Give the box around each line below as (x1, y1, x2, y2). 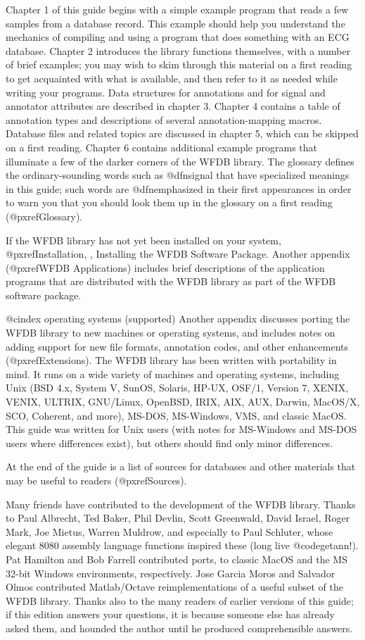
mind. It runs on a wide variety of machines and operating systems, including (6, 366, 340, 381)
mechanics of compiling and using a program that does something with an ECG (6, 30, 350, 44)
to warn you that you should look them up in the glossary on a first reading (6, 195, 333, 210)
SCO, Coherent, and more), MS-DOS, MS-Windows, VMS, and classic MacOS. (6, 408, 347, 422)
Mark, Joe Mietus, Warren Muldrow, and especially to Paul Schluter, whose (6, 524, 333, 539)
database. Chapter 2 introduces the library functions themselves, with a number (6, 43, 351, 58)
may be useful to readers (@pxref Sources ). (6, 473, 187, 487)
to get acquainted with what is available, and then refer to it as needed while (6, 70, 338, 85)
